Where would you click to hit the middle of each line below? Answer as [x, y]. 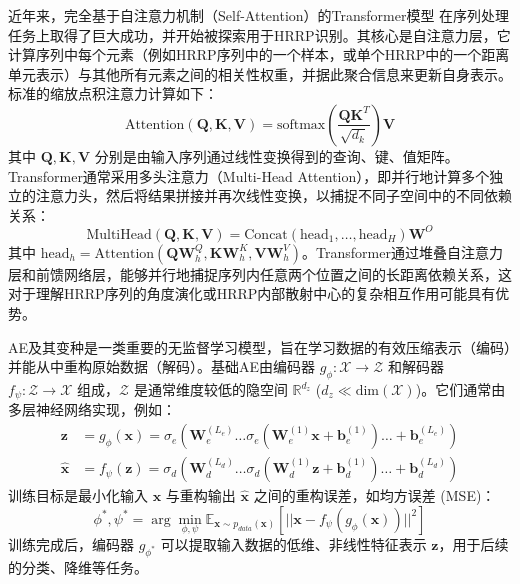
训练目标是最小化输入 [78, 495]
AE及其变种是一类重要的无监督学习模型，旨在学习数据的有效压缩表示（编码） [260, 346]
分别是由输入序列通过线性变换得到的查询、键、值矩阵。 [276, 155]
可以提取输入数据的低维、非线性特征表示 [293, 543]
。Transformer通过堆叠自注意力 [402, 251]
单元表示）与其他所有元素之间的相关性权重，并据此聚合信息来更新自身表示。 [260, 73]
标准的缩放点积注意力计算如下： [113, 93]
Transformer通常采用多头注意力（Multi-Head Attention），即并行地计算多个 [249, 175]
